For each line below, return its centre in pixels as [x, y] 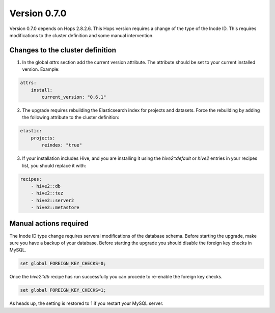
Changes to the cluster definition [63, 50]
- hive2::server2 [52, 200]
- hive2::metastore [55, 208]
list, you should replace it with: [54, 165]
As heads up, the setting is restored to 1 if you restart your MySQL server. [86, 303]
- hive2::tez [47, 193]
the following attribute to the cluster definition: [71, 118]
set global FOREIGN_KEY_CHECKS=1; [63, 290]
